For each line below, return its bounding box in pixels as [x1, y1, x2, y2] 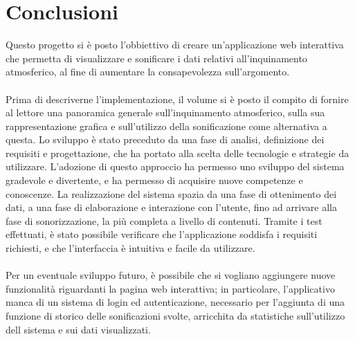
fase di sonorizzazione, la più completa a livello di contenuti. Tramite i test [6, 213, 322, 228]
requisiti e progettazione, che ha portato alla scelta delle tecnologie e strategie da [6, 145, 349, 160]
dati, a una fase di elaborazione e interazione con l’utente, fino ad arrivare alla [6, 200, 338, 214]
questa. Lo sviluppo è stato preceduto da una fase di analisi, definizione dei [6, 132, 325, 147]
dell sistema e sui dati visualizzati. [6, 322, 151, 336]
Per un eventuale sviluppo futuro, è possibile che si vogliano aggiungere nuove [6, 268, 336, 282]
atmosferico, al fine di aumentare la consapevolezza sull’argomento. [6, 64, 290, 79]
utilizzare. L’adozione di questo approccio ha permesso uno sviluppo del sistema [6, 159, 345, 174]
